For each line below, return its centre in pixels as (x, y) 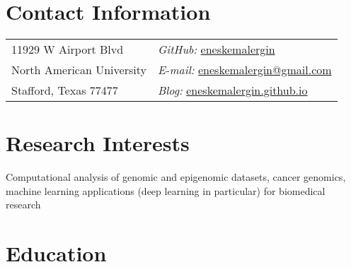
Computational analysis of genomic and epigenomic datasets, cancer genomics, (176, 177)
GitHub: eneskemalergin (216, 49)
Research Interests (98, 143)
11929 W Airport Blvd (68, 49)
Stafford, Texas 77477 (65, 90)
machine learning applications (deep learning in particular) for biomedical (166, 190)
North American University (79, 70)
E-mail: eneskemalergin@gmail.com (244, 70)
